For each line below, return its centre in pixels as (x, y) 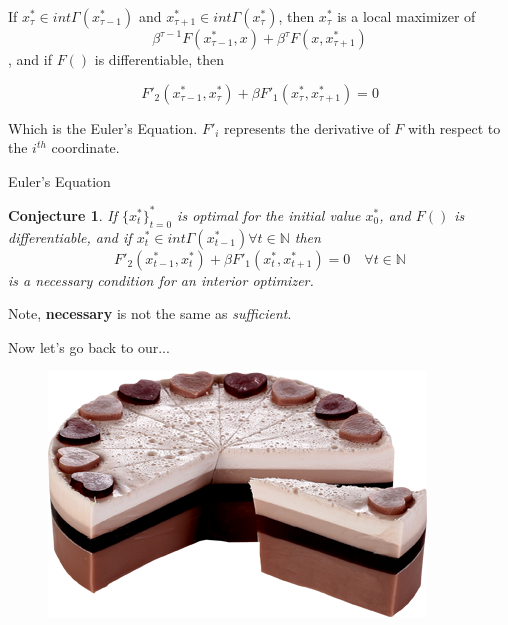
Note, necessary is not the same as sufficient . (150, 313)
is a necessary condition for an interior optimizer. (161, 279)
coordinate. (85, 147)
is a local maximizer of (406, 16)
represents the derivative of (307, 127)
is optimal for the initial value (269, 214)
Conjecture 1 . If (62, 214)
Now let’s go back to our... (89, 346)
